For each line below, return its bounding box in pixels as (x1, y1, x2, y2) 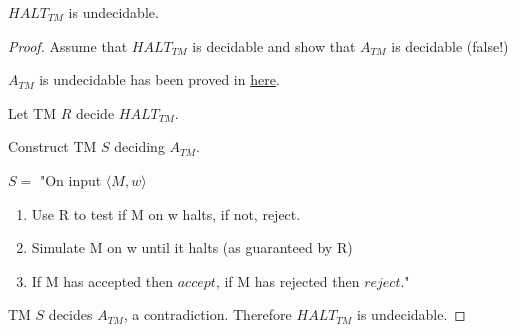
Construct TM (8, 136, 97, 157)
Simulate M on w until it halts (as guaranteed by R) (31, 237, 353, 258)
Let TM (8, 102, 57, 123)
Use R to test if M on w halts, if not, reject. (31, 203, 301, 224)
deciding (114, 136, 165, 157)
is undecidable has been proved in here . (39, 69, 280, 90)
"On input (39, 169, 102, 190)
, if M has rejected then (215, 270, 360, 291)
